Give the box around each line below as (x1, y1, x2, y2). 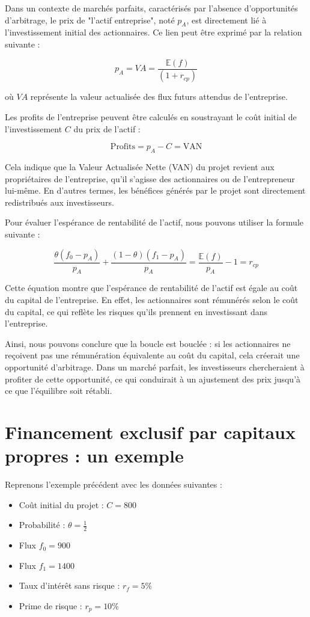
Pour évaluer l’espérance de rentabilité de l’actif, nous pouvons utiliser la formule (5, 216, 303, 229)
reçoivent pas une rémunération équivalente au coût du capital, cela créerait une (5, 349, 300, 361)
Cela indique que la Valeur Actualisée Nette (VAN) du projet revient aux (5, 161, 275, 173)
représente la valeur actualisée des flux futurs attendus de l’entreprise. (30, 90, 288, 103)
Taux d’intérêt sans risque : (19, 579, 120, 592)
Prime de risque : (19, 599, 82, 612)
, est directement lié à (186, 13, 267, 26)
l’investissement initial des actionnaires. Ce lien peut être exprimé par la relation (5, 26, 302, 38)
